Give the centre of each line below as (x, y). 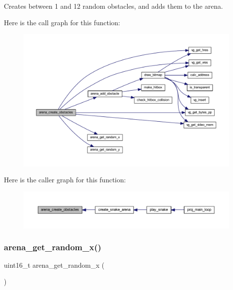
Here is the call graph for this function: (62, 22)
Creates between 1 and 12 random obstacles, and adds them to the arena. (114, 6)
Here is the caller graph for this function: (65, 180)
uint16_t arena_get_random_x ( (54, 265)
